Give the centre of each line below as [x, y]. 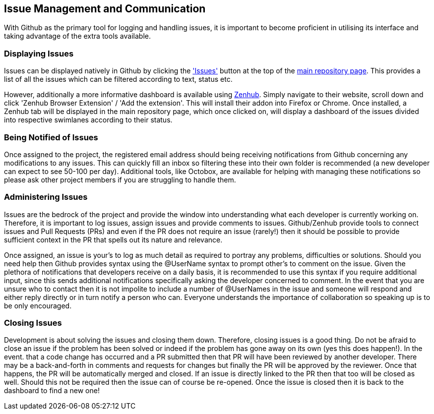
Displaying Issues [39, 53]
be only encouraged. [38, 305]
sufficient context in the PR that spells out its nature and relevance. [113, 239]
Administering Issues [46, 197]
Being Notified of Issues [51, 137]
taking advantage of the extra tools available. [77, 36]
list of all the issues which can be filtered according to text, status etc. [118, 79]
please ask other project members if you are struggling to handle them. [120, 179]
